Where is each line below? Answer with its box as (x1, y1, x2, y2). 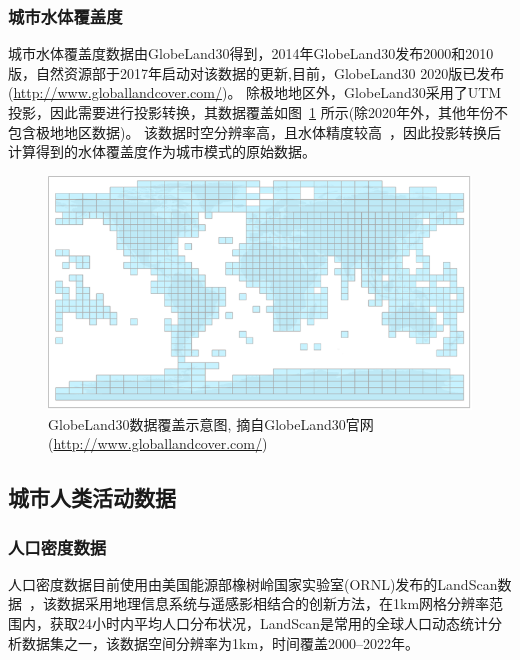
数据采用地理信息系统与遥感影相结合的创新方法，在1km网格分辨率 (56, 593, 490, 614)
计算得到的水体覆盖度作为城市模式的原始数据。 (8, 141, 316, 162)
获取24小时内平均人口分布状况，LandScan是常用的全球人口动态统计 (49, 613, 489, 634)
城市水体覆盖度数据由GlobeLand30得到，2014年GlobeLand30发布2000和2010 (8, 43, 494, 64)
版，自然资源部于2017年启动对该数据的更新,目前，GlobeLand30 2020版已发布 (8, 62, 505, 83)
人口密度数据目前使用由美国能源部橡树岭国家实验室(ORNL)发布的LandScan (8, 573, 498, 594)
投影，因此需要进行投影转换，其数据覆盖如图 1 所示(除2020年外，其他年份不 (8, 102, 509, 122)
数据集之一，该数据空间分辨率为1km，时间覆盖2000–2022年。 (21, 632, 420, 653)
